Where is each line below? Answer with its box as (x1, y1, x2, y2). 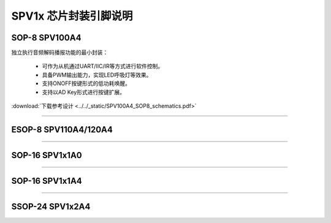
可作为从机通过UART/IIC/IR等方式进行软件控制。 (42, 62, 164, 70)
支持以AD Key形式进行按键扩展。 (42, 88, 126, 96)
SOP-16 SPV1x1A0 (11, 150, 82, 161)
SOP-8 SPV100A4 (11, 32, 82, 43)
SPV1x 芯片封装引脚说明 (11, 9, 133, 23)
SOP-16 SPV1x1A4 (11, 175, 82, 186)
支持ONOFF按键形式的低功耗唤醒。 (42, 80, 131, 87)
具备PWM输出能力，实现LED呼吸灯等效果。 (42, 71, 152, 78)
